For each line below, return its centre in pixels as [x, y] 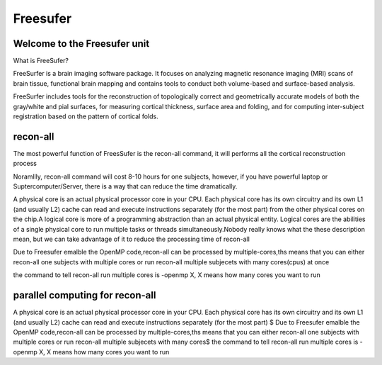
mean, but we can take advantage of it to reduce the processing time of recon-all [132, 239]
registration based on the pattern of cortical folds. [86, 116]
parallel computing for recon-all [85, 295]
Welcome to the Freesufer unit [81, 44]
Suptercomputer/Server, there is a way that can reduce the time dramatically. [125, 186]
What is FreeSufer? [41, 61]
